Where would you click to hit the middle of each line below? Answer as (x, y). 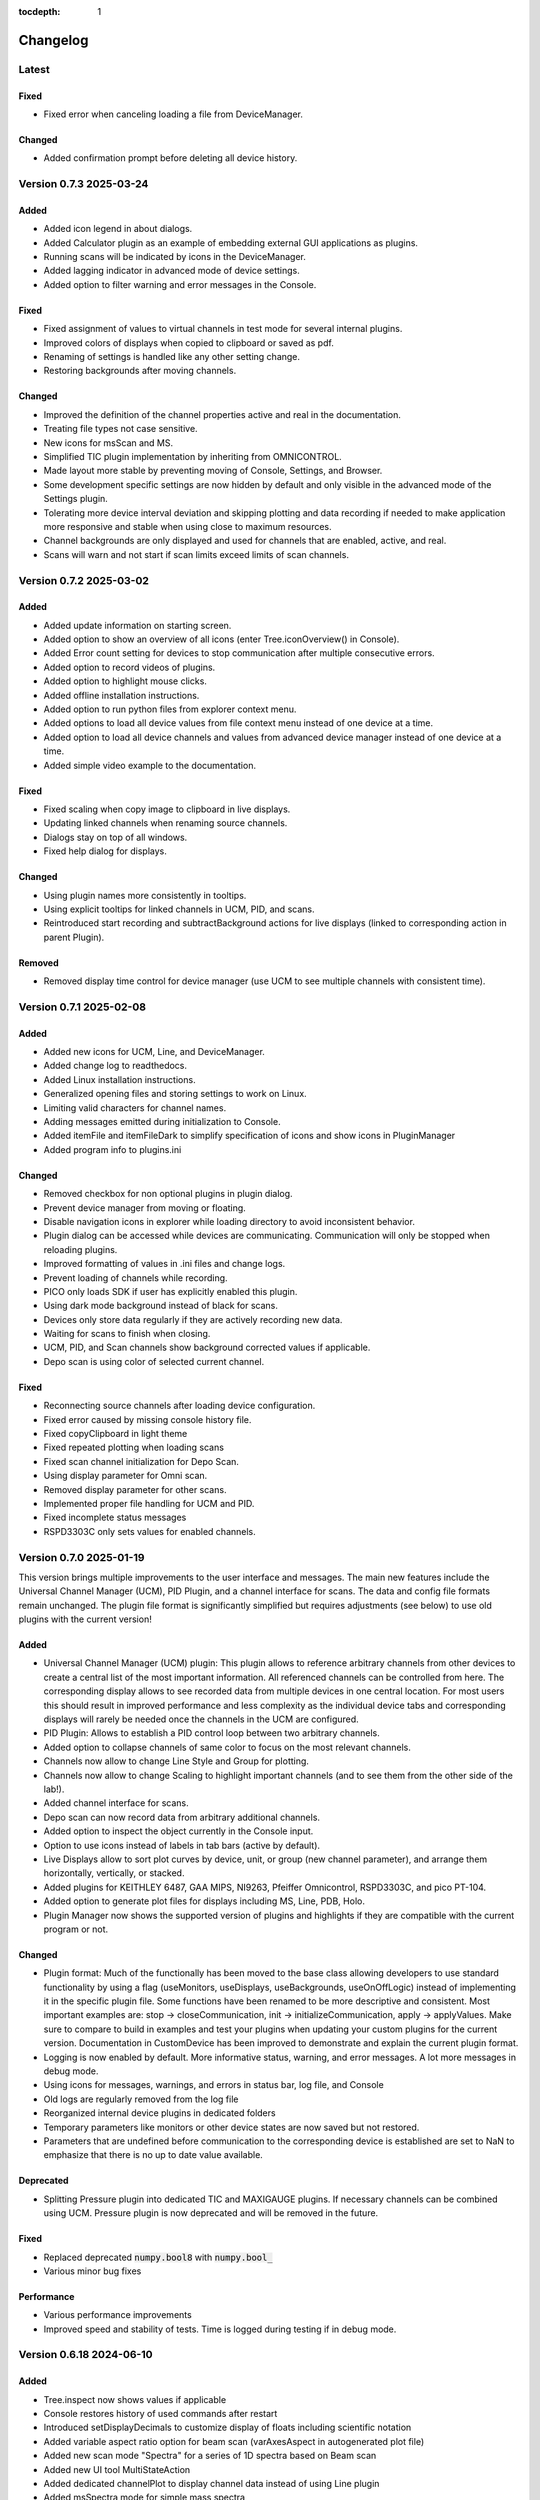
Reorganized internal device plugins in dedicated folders (159, 2113)
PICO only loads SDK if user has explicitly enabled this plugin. (170, 1291)
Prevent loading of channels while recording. (136, 1277)
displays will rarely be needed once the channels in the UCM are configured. (201, 1719)
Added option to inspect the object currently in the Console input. (178, 1831)
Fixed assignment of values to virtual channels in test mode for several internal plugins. (223, 329)
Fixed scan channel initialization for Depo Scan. (141, 1461)
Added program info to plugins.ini (112, 1149)
